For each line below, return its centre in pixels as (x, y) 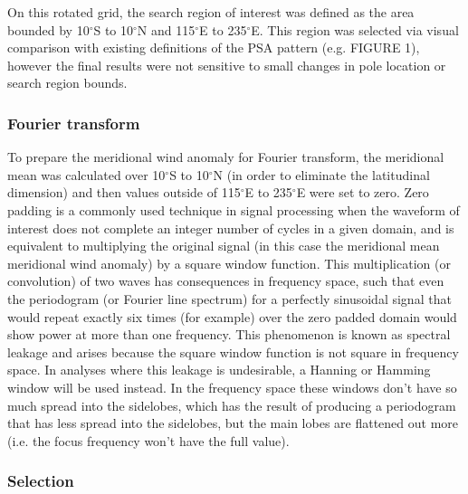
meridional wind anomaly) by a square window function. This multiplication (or (229, 263)
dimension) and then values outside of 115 (124, 192)
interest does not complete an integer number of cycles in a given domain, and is (231, 228)
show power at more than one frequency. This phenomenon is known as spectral (229, 334)
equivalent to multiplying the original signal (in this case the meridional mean (224, 246)
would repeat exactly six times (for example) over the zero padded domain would (232, 316)
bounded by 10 (48, 29)
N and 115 (166, 29)
